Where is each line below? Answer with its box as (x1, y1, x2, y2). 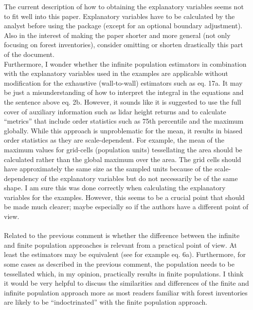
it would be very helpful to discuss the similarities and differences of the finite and (4, 278, 249, 288)
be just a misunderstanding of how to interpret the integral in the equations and (4, 87, 244, 97)
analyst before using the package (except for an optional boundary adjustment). (4, 20, 243, 31)
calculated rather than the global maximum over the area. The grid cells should (4, 154, 241, 164)
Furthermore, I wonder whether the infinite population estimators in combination (4, 58, 247, 69)
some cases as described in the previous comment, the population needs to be (4, 259, 235, 269)
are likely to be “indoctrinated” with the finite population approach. (4, 297, 208, 307)
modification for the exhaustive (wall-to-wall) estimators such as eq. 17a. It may (4, 77, 243, 88)
